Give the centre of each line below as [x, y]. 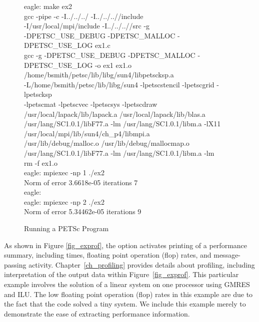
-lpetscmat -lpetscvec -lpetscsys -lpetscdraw [91, 104]
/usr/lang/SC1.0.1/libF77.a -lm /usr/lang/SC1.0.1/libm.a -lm [119, 153]
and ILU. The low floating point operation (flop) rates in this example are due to [128, 294]
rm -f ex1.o [41, 162]
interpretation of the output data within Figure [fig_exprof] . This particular [121, 274]
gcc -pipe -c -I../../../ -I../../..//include [84, 16]
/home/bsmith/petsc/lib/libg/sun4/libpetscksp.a [99, 75]
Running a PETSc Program [66, 228]
